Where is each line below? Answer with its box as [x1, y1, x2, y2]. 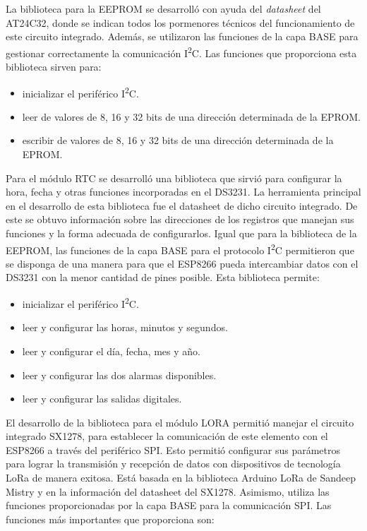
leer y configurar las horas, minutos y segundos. [22, 320, 228, 335]
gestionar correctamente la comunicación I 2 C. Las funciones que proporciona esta [6, 43, 357, 60]
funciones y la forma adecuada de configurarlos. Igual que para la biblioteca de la [6, 226, 357, 241]
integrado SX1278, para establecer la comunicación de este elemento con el [6, 429, 328, 443]
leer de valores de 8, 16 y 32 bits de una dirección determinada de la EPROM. [22, 109, 361, 124]
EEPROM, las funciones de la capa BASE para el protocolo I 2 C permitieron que [6, 240, 354, 257]
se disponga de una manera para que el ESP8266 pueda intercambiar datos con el [6, 256, 359, 270]
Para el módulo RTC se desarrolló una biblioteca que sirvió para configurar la [6, 170, 342, 185]
